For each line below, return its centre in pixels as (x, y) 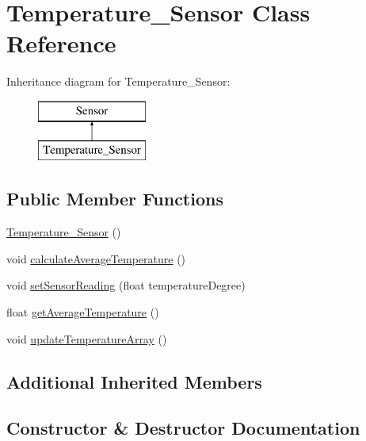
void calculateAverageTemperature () (96, 258)
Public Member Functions (115, 199)
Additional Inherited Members (134, 381)
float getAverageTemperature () (83, 312)
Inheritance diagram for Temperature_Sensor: (118, 81)
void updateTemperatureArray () (87, 338)
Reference (61, 43)
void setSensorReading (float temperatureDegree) (126, 285)
